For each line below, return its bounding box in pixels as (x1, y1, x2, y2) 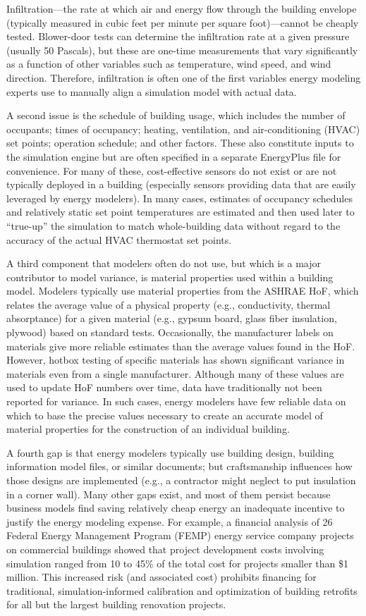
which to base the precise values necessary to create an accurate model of (6, 407, 323, 422)
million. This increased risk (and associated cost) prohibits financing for (6, 569, 317, 584)
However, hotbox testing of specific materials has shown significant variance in (6, 352, 345, 367)
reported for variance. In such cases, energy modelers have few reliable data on (6, 394, 346, 409)
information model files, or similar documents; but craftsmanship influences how (6, 459, 353, 474)
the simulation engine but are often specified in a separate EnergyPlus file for (6, 149, 341, 164)
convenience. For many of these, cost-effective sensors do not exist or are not (6, 163, 337, 178)
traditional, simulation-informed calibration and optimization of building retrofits (6, 583, 358, 598)
